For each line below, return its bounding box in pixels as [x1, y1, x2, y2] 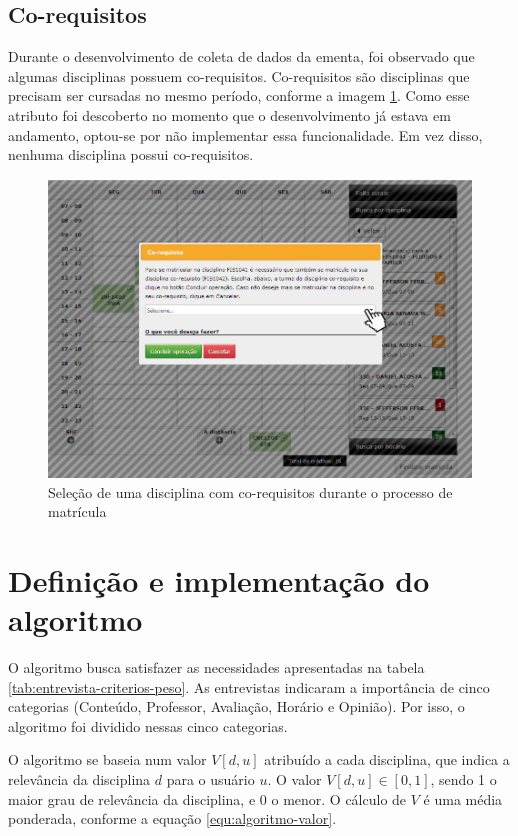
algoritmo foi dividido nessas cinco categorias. [8, 715, 288, 736]
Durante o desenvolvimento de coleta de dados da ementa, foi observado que [8, 46, 475, 67]
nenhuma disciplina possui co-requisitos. [8, 144, 254, 165]
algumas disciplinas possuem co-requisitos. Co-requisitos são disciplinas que [8, 65, 470, 86]
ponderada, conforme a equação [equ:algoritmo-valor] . [8, 808, 337, 829]
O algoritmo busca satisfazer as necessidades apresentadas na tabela [8, 657, 425, 678]
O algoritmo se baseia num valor [8, 749, 207, 770]
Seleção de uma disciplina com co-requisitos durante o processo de [48, 481, 453, 502]
